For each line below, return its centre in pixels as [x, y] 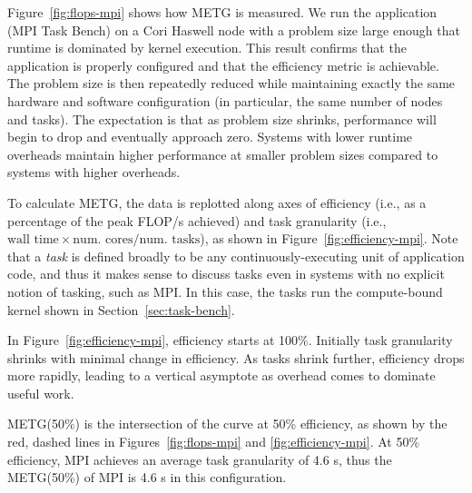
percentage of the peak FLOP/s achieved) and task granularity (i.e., [197, 220]
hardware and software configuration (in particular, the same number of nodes [225, 100]
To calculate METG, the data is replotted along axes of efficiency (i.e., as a [217, 202]
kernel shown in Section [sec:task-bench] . [121, 309]
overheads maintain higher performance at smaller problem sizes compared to [223, 154]
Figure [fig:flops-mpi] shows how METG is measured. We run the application [222, 12]
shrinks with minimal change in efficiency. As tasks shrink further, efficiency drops [236, 357]
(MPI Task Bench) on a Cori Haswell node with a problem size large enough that [234, 30]
